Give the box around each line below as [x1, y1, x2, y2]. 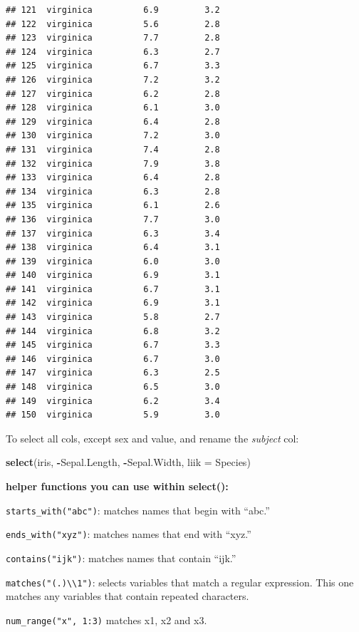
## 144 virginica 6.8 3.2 [6, 326, 220, 336]
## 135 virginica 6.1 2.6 [6, 200, 220, 211]
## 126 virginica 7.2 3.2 [6, 74, 220, 85]
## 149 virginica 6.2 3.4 [6, 395, 220, 406]
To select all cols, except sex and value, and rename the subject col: [6, 430, 299, 445]
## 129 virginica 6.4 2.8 [6, 116, 220, 127]
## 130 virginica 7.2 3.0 [6, 130, 220, 141]
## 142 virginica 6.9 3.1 [6, 298, 220, 309]
